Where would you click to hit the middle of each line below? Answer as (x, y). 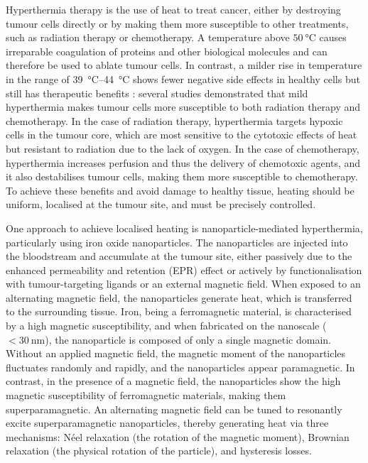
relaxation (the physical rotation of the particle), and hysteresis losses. (159, 451)
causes (333, 37)
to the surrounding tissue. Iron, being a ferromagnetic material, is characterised (179, 311)
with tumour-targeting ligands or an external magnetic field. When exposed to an (183, 284)
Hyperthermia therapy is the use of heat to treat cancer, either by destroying (173, 9)
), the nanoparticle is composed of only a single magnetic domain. (188, 339)
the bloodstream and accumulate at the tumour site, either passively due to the (179, 256)
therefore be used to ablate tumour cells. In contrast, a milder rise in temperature (184, 65)
